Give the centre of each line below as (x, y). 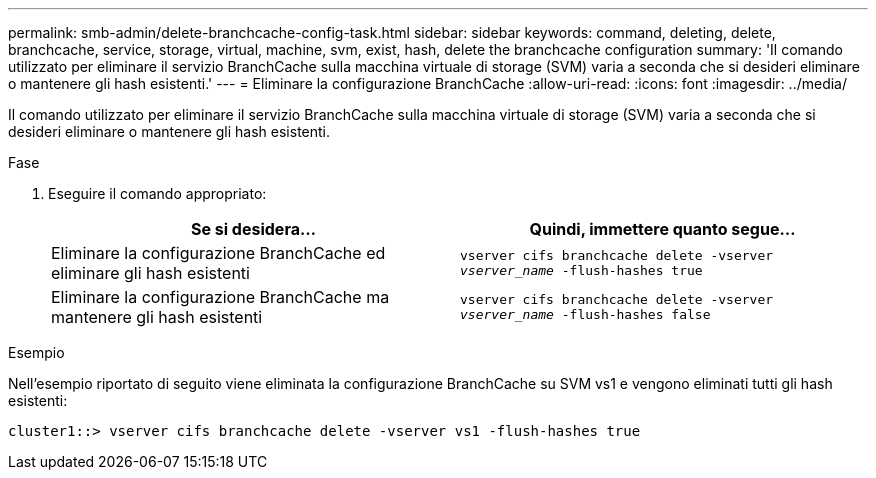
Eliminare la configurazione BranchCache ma (220, 297)
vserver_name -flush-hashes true (581, 270)
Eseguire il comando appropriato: (157, 193)
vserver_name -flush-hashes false (585, 314)
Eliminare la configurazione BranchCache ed (218, 253)
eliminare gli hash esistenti (150, 273)
